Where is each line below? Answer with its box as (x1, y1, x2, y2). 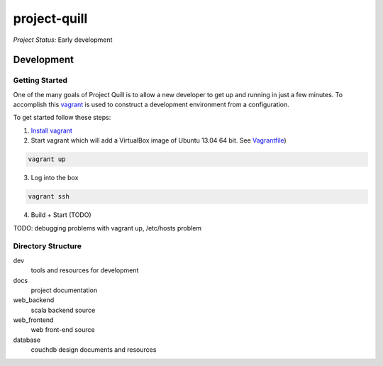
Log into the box (30, 174, 79, 182)
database (13, 335, 41, 344)
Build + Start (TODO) (30, 211, 91, 219)
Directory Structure (13, 241, 82, 251)
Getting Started (13, 75, 67, 85)
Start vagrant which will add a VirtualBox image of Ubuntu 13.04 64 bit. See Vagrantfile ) (30, 136, 287, 145)
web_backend (13, 296, 55, 304)
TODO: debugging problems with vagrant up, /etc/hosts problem (13, 223, 202, 232)
